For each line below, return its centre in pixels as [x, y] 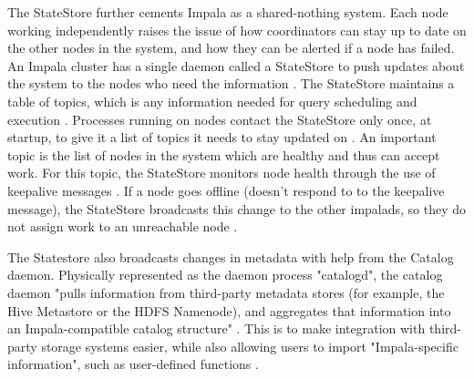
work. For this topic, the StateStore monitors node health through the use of [222, 173]
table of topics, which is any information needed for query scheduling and [212, 101]
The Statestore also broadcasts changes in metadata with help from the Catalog [231, 256]
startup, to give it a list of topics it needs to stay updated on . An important [222, 137]
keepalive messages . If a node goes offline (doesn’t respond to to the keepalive [226, 190]
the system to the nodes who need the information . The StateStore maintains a [231, 83]
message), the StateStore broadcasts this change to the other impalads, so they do [237, 208]
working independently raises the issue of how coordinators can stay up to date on [237, 30]
